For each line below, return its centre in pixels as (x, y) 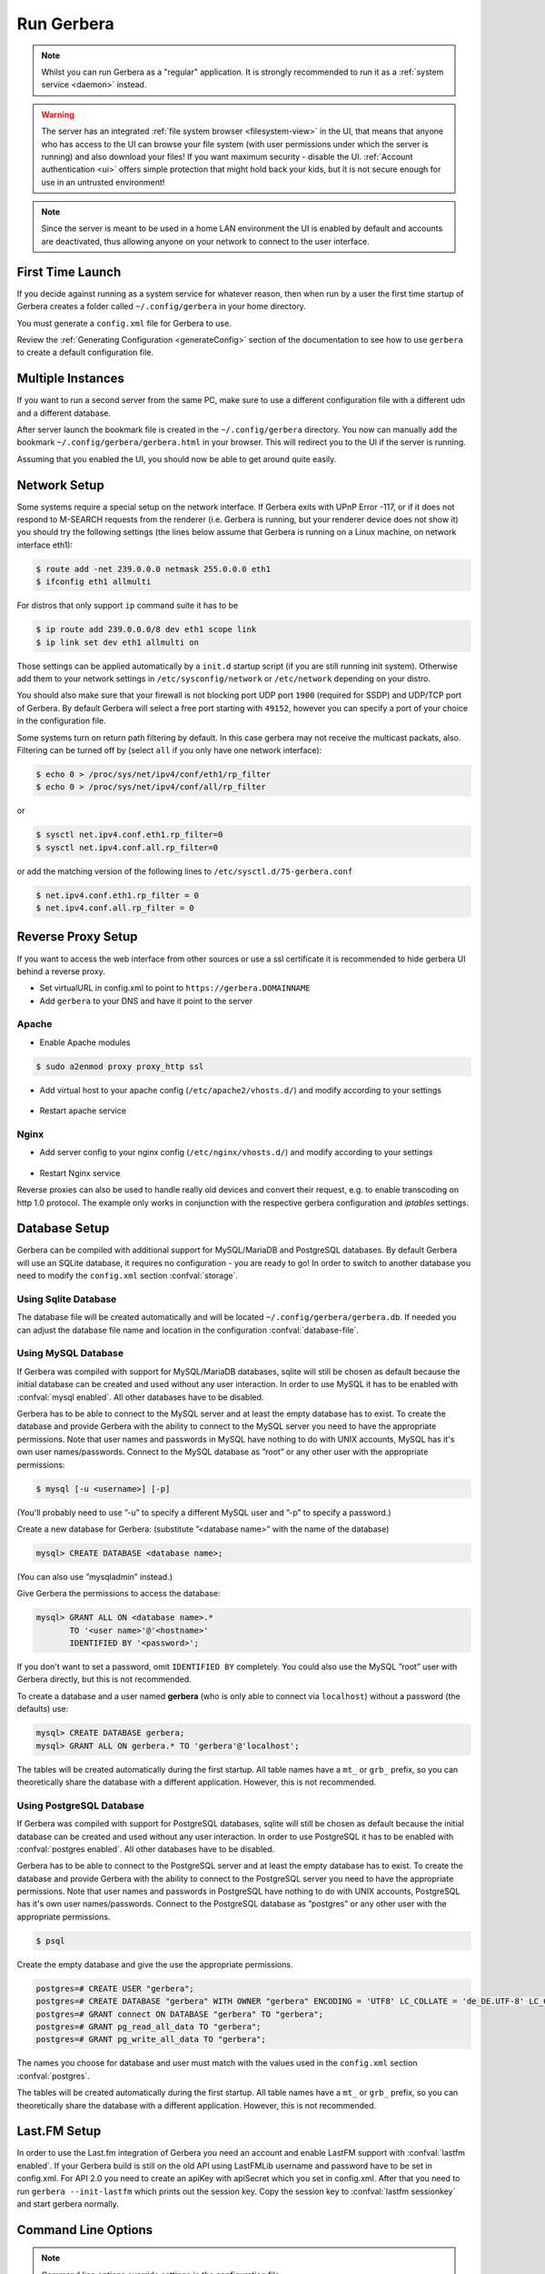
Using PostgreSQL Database (81, 1806)
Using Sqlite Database (67, 1299)
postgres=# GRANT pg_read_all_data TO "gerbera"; (149, 2027)
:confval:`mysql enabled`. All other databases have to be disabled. (140, 1397)
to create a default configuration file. (85, 352)
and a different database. (64, 413)
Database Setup (63, 1228)
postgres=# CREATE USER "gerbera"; (115, 1988)
